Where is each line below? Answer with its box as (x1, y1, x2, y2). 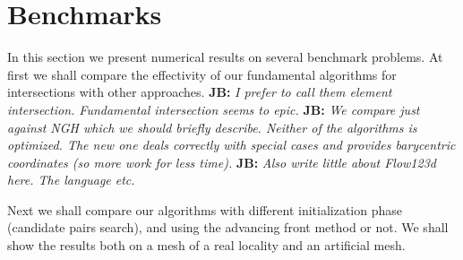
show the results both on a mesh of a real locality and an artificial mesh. (7, 236, 406, 255)
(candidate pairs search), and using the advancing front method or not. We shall (7, 218, 449, 237)
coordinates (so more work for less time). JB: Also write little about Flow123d (7, 152, 436, 171)
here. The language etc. (7, 170, 135, 189)
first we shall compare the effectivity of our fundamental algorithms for (7, 65, 397, 83)
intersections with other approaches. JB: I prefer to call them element (7, 82, 392, 101)
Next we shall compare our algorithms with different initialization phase (7, 200, 402, 219)
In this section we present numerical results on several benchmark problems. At (7, 48, 443, 66)
